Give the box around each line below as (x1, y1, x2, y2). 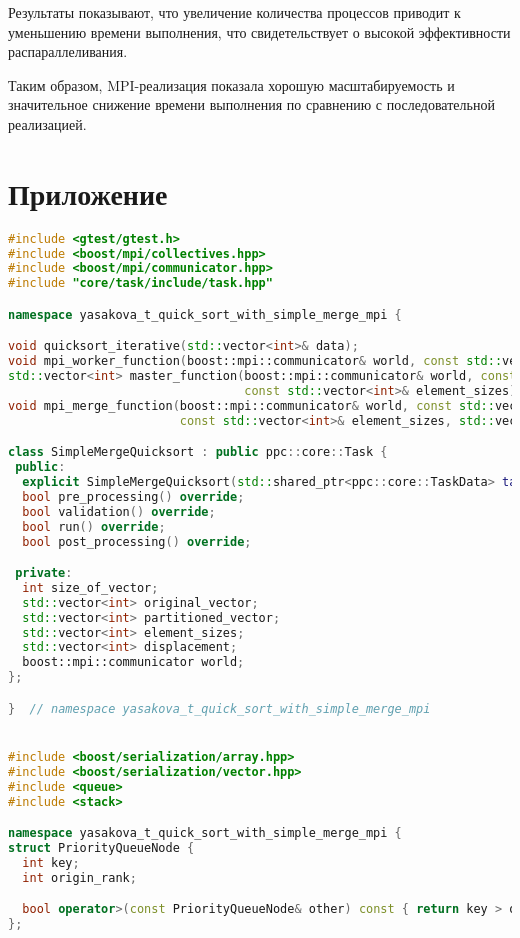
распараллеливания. (8, 41, 128, 62)
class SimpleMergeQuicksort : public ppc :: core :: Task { (8, 445, 388, 460)
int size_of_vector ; (22, 580, 159, 595)
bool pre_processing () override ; (22, 489, 245, 504)
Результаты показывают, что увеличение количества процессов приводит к (8, 2, 461, 22)
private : (15, 566, 73, 581)
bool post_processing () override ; (22, 534, 252, 549)
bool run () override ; (22, 519, 166, 534)
